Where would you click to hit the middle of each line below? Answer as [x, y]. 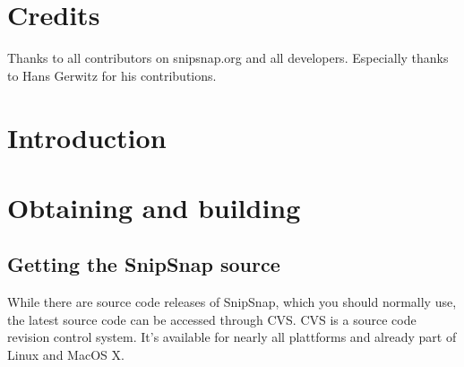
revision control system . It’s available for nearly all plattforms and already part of [232, 337]
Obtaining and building [154, 207]
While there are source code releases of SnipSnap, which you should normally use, [232, 302]
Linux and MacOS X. [66, 355]
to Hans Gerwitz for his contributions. [112, 75]
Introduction [87, 137]
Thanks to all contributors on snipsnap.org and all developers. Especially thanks [228, 58]
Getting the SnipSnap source [144, 264]
